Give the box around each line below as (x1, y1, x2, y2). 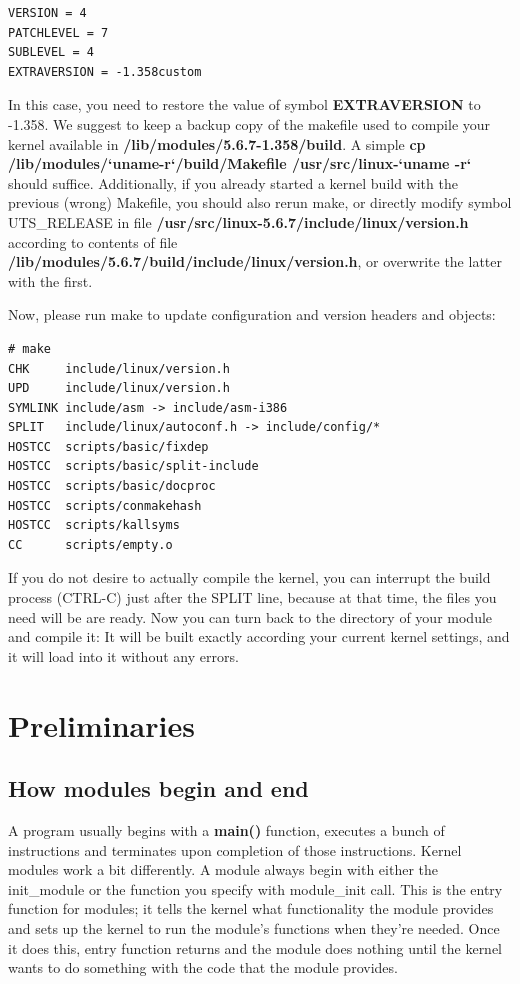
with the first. (8, 270, 93, 291)
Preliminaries (8, 704, 195, 745)
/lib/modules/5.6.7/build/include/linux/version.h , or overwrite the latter (8, 251, 502, 272)
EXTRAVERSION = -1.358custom (8, 64, 202, 79)
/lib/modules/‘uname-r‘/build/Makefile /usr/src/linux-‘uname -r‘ (8, 153, 472, 174)
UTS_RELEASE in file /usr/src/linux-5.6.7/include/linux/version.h (8, 211, 469, 232)
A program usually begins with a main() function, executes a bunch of (8, 819, 445, 840)
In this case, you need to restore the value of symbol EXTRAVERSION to (8, 94, 481, 115)
